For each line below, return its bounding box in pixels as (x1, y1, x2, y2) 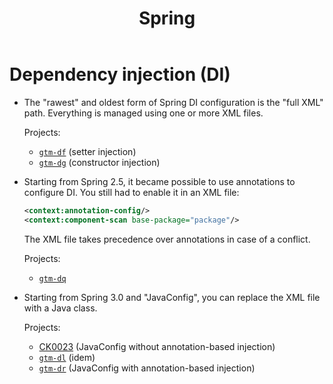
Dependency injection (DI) (9, 63, 231, 86)
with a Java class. (23, 302, 98, 314)
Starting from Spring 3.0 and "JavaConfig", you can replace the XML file (23, 291, 321, 303)
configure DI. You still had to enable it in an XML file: (23, 186, 240, 198)
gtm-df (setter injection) (38, 145, 137, 157)
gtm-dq (38, 273, 67, 284)
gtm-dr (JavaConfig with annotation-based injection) (38, 362, 256, 374)
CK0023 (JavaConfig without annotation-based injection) (38, 340, 276, 352)
